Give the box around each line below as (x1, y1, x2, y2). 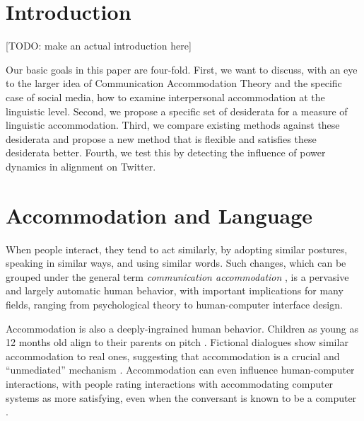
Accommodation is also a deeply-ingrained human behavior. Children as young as (6, 321, 358, 335)
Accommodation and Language (6, 200, 313, 229)
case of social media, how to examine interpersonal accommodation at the (6, 89, 325, 104)
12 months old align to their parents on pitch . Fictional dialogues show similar (6, 335, 348, 350)
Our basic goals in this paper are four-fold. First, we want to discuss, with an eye (6, 62, 358, 76)
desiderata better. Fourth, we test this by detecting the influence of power (6, 145, 326, 160)
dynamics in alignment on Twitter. (6, 158, 156, 173)
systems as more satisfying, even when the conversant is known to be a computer (6, 390, 357, 405)
